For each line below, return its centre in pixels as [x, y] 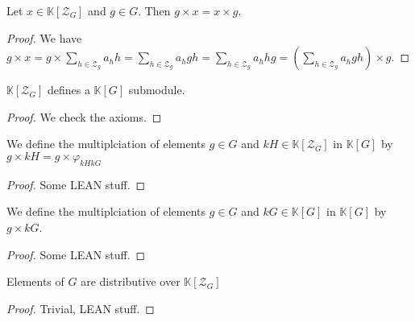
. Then [154, 10]
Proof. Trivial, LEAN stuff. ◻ [81, 308]
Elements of [35, 281]
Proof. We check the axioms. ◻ [84, 116]
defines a [68, 90]
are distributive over [131, 281]
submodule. [157, 90]
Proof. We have [44, 37]
